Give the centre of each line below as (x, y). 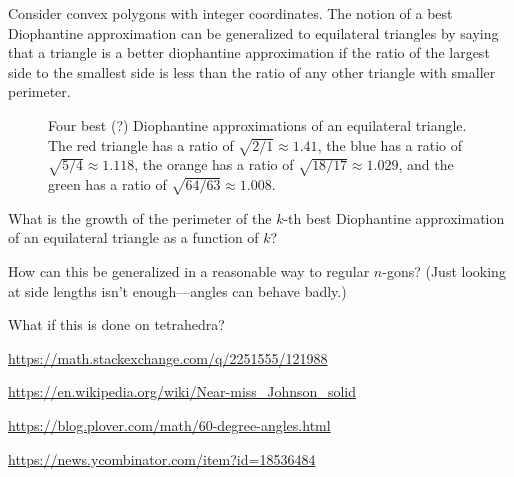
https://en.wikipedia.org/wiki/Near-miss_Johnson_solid (182, 391)
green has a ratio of (107, 184)
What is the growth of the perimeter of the (140, 217)
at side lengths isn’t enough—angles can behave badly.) (177, 290)
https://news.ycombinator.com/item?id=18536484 (162, 458)
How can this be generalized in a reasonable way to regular (189, 271)
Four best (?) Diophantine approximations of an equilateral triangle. (257, 124)
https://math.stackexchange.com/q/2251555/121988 (168, 357)
